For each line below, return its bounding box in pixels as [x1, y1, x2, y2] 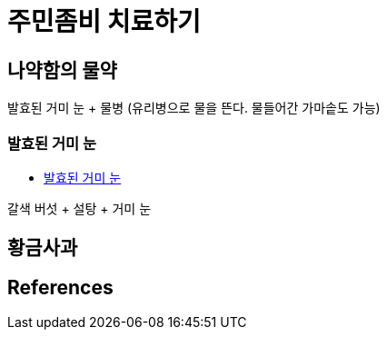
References [7, 275, 114, 299]
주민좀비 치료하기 [7, 6, 201, 37]
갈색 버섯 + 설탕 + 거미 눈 [7, 200, 152, 216]
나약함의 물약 [7, 58, 117, 82]
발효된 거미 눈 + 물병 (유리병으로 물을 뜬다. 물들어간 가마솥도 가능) [7, 100, 381, 116]
